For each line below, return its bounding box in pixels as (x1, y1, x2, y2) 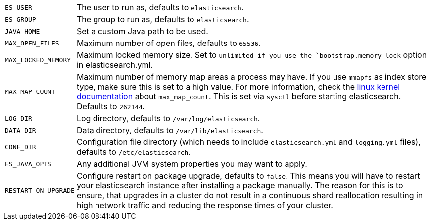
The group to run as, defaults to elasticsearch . (76, 14, 249, 24)
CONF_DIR (5, 143, 36, 151)
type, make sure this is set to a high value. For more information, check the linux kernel (76, 82, 400, 91)
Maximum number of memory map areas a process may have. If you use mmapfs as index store (76, 72, 427, 82)
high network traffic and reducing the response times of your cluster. (76, 200, 333, 210)
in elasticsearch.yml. (76, 60, 153, 70)
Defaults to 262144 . (76, 101, 145, 111)
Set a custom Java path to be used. (76, 26, 208, 36)
